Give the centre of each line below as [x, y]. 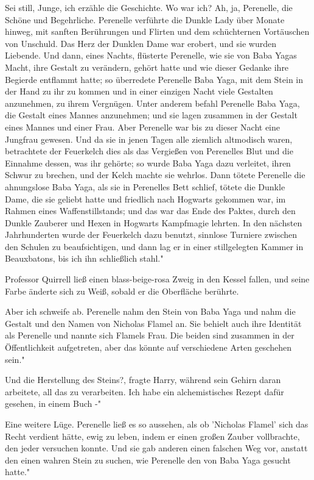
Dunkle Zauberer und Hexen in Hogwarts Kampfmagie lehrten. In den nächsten [154, 222]
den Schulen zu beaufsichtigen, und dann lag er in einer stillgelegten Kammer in [154, 246]
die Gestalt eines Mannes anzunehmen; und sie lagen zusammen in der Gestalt [151, 115]
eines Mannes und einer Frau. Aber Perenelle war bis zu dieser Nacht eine [143, 127]
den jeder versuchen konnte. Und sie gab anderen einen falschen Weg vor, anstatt [156, 448]
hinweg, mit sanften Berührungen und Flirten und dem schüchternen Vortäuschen [157, 31]
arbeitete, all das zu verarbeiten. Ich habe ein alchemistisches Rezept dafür [145, 391]
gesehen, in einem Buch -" [53, 403]
